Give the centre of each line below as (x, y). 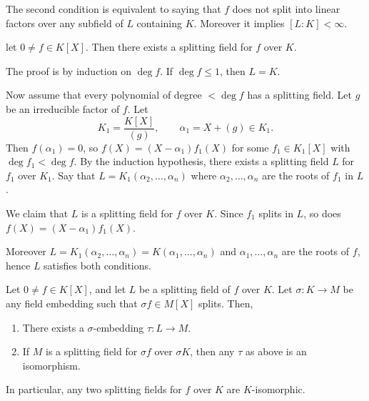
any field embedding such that (72, 303)
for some (250, 147)
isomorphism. (51, 365)
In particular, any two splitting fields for (94, 389)
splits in (276, 213)
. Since (229, 213)
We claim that (37, 213)
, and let (107, 289)
